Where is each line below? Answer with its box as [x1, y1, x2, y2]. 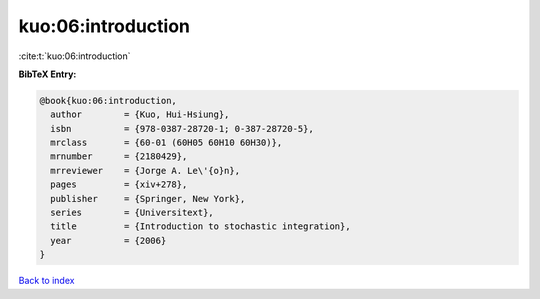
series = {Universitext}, [50, 207, 214, 219]
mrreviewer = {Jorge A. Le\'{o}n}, [50, 165, 240, 176]
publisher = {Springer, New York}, [50, 193, 246, 204]
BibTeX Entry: [18, 68, 77, 80]
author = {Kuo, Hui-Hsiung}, [50, 109, 230, 120]
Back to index [18, 275, 75, 287]
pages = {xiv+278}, [50, 179, 188, 190]
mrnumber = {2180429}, [50, 151, 188, 162]
